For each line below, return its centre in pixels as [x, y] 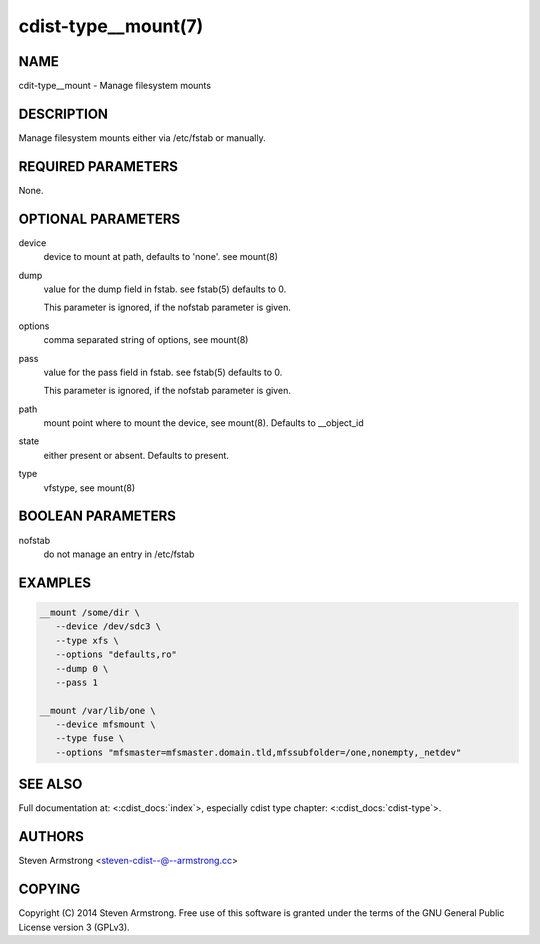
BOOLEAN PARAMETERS [97, 516]
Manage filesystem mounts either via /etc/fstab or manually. [142, 137]
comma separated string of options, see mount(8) [146, 340]
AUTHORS [51, 836]
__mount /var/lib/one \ [98, 710]
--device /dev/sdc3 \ [108, 626]
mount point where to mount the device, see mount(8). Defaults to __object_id [203, 423]
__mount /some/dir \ [89, 612]
